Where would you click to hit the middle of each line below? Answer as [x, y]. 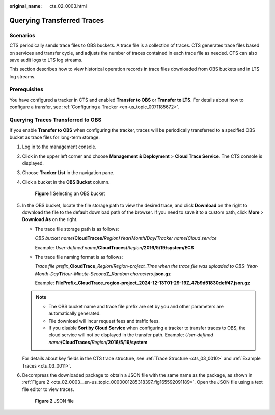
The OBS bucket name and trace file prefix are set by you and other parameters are [136, 306]
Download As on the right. [50, 219]
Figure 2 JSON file [54, 401]
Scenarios [22, 35]
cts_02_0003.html [68, 6]
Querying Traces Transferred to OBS [56, 120]
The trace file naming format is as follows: [79, 257]
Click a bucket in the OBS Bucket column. [66, 182]
